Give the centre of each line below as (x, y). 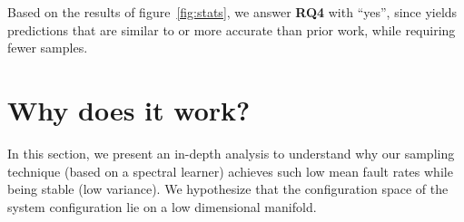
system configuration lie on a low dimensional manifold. (162, 206)
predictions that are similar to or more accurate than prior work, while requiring (232, 29)
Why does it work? (129, 109)
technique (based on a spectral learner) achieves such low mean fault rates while (230, 171)
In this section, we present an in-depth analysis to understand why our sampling (231, 153)
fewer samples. (48, 48)
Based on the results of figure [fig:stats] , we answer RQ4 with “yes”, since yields (232, 12)
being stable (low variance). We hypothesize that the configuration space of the (228, 189)
